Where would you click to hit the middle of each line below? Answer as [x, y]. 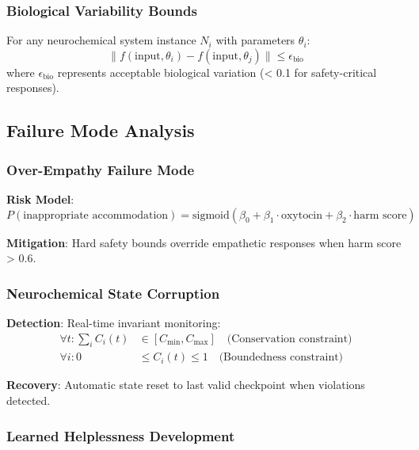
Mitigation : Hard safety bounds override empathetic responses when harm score [204, 242]
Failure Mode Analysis [101, 130]
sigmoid [211, 215]
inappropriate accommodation [96, 215]
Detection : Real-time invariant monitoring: [114, 322]
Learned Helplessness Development [121, 435]
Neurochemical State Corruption [113, 293]
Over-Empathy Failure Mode [101, 169]
